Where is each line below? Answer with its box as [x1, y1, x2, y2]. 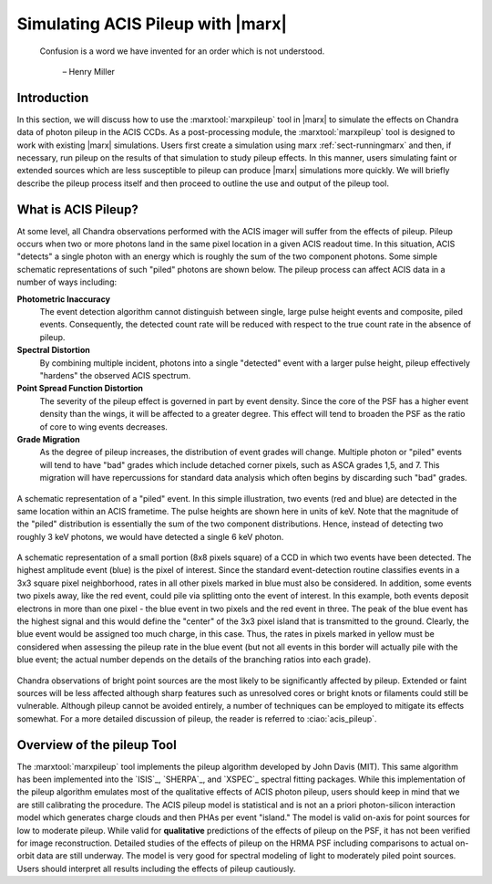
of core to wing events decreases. [39, 421, 169, 432]
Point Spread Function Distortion [16, 383, 144, 394]
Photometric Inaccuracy [16, 293, 111, 305]
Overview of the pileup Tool [16, 737, 177, 753]
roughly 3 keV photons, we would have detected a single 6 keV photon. [16, 531, 284, 542]
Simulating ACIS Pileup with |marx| [16, 14, 287, 34]
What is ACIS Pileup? [16, 202, 138, 217]
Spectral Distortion [16, 345, 90, 356]
